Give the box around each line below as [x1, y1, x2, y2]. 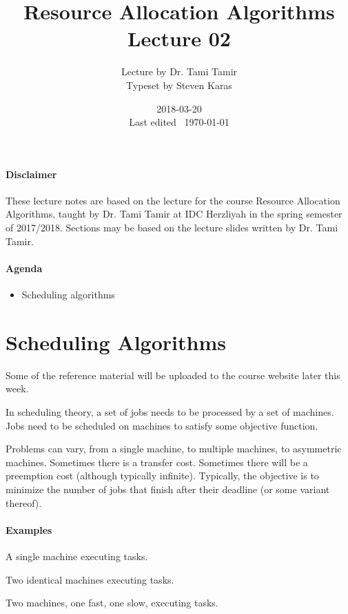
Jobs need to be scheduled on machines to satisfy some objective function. [6, 418, 318, 432]
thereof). [6, 495, 42, 510]
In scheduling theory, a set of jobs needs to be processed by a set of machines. [6, 404, 334, 419]
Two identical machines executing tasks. [6, 572, 174, 586]
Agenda [6, 260, 43, 275]
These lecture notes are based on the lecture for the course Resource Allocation [6, 193, 340, 207]
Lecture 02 [127, 24, 231, 52]
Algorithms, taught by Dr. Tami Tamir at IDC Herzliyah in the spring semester [6, 207, 342, 221]
